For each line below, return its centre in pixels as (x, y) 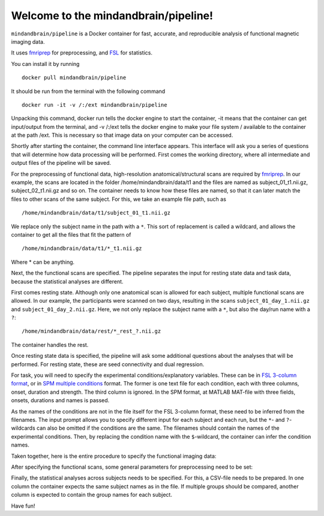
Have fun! (23, 506)
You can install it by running (45, 64)
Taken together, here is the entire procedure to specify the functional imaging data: (114, 456)
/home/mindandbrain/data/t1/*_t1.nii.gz (82, 248)
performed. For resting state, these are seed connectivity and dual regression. (108, 364)
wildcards (23, 428)
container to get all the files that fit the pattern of (71, 234)
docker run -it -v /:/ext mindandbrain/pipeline (94, 105)
